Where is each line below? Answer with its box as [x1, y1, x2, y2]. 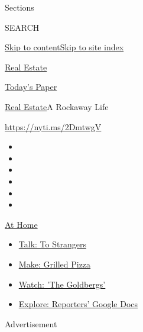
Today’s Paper [5, 80, 57, 93]
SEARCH [5, 21, 40, 33]
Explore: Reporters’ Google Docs [18, 298, 138, 310]
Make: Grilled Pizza [18, 257, 91, 270]
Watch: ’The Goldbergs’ [18, 278, 106, 290]
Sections [5, 1, 34, 13]
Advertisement [5, 317, 57, 330]
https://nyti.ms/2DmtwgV [5, 120, 102, 133]
